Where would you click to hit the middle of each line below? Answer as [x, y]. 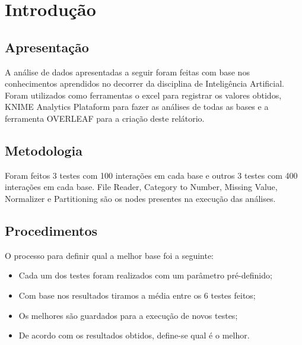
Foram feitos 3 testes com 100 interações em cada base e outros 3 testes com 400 [151, 175]
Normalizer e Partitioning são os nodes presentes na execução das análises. [140, 198]
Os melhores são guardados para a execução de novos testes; [128, 315]
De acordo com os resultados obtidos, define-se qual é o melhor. [134, 335]
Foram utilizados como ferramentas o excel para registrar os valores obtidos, [143, 95]
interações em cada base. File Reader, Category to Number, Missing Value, [141, 187]
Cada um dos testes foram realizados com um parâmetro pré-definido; [145, 275]
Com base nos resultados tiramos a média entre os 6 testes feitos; [137, 295]
